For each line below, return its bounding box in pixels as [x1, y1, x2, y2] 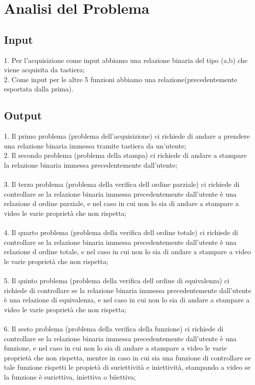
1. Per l [4, 55, 26, 65]
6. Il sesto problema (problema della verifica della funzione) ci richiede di [4, 324, 224, 334]
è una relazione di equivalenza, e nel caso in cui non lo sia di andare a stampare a [4, 295, 250, 305]
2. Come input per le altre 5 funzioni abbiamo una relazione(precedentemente [4, 74, 237, 84]
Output [4, 108, 42, 123]
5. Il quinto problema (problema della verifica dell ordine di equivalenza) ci [4, 275, 229, 286]
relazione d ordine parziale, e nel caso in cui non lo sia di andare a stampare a [4, 198, 239, 208]
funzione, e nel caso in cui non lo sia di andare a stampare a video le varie [4, 343, 227, 353]
